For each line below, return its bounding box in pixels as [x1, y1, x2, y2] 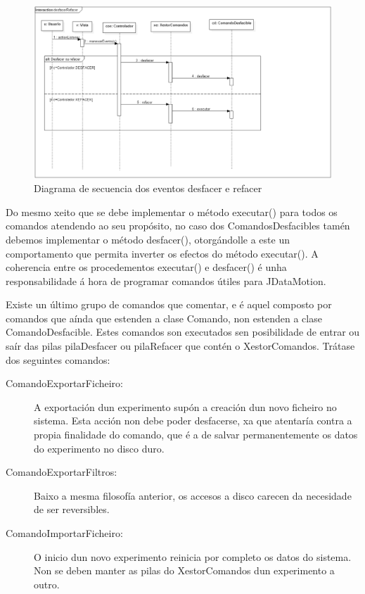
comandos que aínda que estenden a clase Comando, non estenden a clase [6, 310, 322, 325]
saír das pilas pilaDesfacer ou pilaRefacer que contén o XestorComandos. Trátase [6, 339, 355, 353]
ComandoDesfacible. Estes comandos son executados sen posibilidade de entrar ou [6, 324, 360, 339]
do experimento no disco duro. [34, 441, 165, 455]
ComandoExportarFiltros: [6, 465, 117, 479]
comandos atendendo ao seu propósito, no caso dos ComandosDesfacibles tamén [6, 218, 350, 233]
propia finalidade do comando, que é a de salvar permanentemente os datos [34, 427, 358, 442]
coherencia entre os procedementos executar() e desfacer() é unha [6, 260, 287, 274]
